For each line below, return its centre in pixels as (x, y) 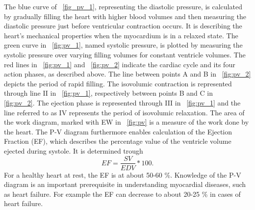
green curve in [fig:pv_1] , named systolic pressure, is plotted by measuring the (123, 45)
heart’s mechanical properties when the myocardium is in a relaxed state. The (121, 35)
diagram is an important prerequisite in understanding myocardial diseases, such (125, 184)
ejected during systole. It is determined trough (74, 150)
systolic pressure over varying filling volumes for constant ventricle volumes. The (125, 54)
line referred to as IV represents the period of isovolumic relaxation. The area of (124, 112)
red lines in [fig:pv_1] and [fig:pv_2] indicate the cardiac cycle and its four (120, 64)
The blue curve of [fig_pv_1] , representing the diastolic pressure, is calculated (123, 6)
